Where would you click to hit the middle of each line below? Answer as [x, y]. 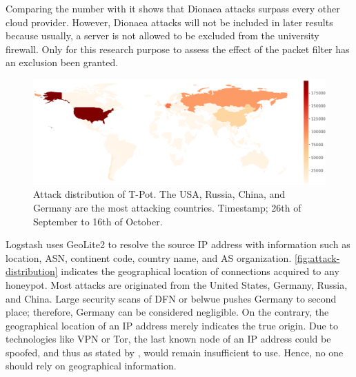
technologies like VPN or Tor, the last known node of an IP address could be [168, 339]
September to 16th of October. [98, 221]
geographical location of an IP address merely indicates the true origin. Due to [172, 325]
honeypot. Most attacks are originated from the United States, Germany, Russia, [177, 284]
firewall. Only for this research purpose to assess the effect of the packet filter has [178, 49]
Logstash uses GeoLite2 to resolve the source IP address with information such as [178, 244]
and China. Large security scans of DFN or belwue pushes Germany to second [171, 298]
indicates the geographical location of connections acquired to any [200, 271]
